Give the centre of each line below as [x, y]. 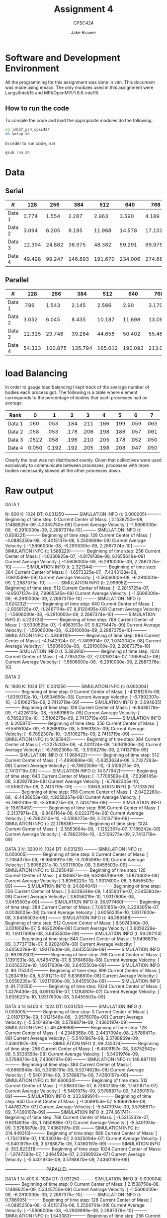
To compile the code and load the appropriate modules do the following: [79, 120]
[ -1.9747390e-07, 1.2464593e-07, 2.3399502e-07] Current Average [75, 1154]
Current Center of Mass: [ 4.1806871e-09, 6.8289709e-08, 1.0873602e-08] [82, 875]
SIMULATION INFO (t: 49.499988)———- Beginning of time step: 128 [76, 1027]
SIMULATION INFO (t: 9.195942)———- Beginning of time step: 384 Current [83, 739]
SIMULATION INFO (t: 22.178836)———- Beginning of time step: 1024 [77, 824]
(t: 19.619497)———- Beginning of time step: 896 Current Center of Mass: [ [82, 808]
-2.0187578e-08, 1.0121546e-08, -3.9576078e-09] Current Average [74, 1017]
